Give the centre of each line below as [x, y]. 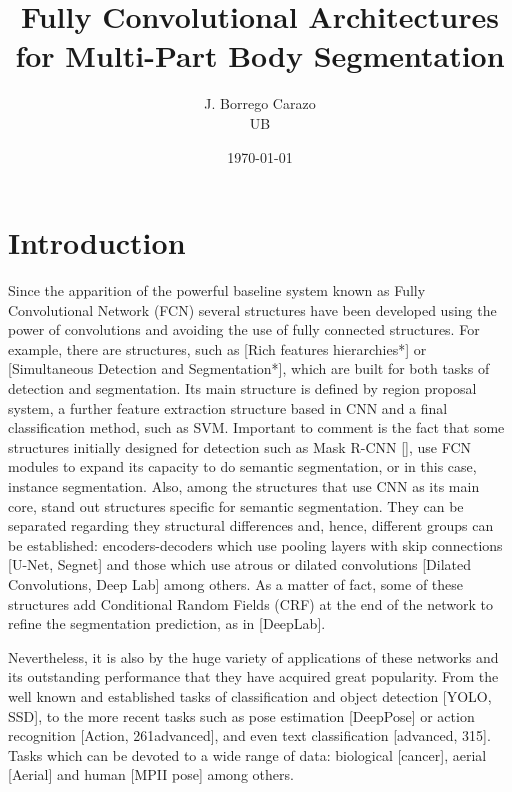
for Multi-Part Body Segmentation [260, 55]
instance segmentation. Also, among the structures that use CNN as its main [244, 485]
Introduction [97, 242]
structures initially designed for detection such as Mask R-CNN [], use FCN [240, 446]
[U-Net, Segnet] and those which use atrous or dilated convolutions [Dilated [239, 564]
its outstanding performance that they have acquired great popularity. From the [253, 676]
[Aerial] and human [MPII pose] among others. [151, 774]
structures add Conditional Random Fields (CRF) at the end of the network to [250, 603]
